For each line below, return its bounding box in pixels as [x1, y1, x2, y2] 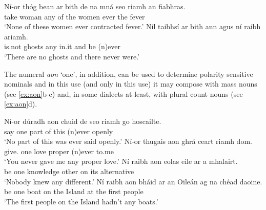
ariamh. [4, 31, 28, 41]
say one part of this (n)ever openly [4, 125, 113, 136]
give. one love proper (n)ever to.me [4, 145, 114, 156]
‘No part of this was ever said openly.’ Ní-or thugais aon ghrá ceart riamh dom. [4, 136, 252, 146]
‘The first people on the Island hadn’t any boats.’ [4, 196, 158, 206]
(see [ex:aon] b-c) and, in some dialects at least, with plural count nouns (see [4, 88, 243, 99]
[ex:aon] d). [4, 98, 37, 109]
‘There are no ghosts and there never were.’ [4, 51, 139, 61]
